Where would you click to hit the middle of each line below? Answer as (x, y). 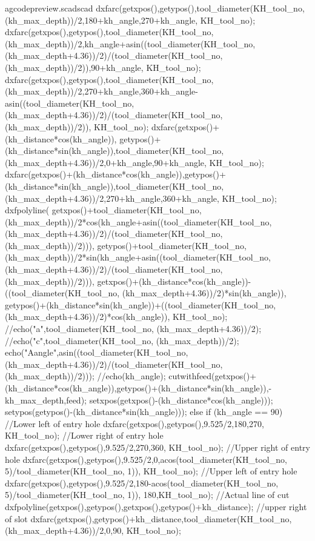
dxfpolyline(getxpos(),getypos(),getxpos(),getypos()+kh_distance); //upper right (156, 506)
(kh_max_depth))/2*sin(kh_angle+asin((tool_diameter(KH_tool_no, (138, 257)
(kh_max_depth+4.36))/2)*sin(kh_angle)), (204, 293)
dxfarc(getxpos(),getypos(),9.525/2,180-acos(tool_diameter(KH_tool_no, (142, 483)
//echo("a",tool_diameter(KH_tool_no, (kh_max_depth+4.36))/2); (133, 329)
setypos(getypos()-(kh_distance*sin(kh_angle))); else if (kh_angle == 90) (144, 412)
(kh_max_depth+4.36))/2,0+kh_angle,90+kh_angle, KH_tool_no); (134, 162)
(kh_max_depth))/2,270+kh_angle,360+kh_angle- (101, 91)
